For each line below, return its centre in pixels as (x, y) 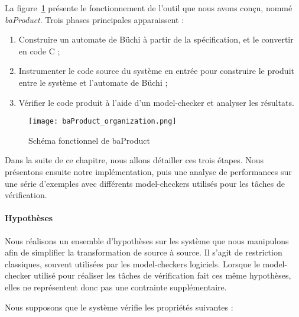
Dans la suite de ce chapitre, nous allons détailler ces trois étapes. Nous (134, 160)
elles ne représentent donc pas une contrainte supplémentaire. (116, 287)
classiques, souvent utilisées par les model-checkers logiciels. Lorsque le (132, 263)
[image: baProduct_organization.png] (103, 122)
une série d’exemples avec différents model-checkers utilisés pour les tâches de (145, 183)
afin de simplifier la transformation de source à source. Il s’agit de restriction (144, 252)
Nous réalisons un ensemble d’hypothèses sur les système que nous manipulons (147, 240)
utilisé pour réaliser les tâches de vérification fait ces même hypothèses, (162, 275)
